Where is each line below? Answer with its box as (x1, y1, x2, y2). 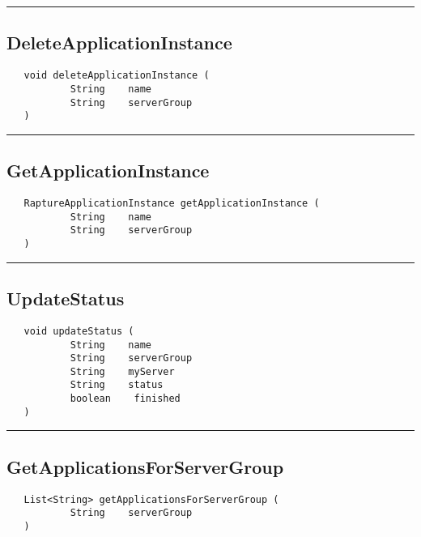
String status (70, 379, 164, 391)
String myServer (70, 365, 175, 377)
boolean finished (70, 393, 181, 405)
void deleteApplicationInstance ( (23, 70, 210, 82)
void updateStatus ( (23, 325, 134, 337)
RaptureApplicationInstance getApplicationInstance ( (23, 198, 320, 210)
